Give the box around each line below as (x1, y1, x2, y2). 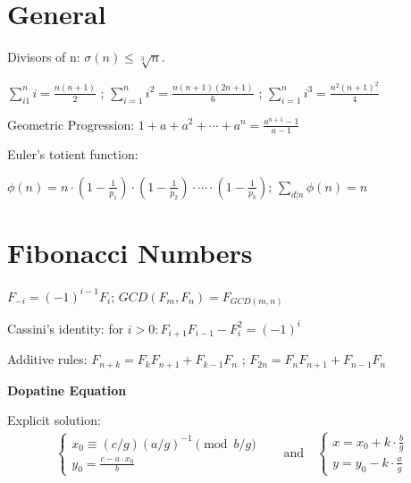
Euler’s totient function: (7, 145, 138, 164)
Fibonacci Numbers (7, 234, 253, 271)
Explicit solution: (7, 411, 101, 429)
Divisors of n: (7, 47, 80, 66)
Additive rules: (7, 350, 88, 369)
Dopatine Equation (7, 380, 127, 399)
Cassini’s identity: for (7, 318, 124, 337)
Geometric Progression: (7, 114, 135, 133)
